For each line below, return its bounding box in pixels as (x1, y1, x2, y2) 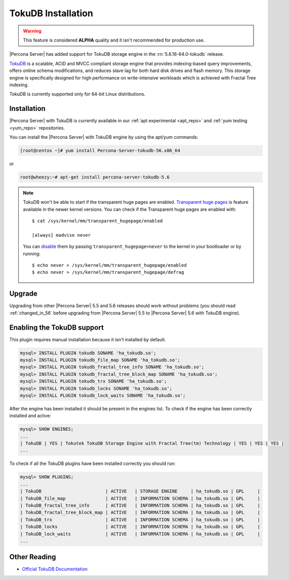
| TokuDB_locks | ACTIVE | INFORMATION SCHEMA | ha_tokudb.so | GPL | (20, 524, 261, 530)
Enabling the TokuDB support (9, 323, 104, 332)
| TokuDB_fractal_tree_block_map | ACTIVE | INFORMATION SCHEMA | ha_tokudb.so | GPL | (20, 510, 261, 516)
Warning (23, 28, 42, 34)
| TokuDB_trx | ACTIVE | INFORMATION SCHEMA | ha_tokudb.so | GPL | (20, 517, 261, 522)
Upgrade (9, 289, 38, 298)
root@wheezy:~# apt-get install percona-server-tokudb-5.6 (20, 174, 170, 180)
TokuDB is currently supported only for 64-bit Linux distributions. (9, 91, 146, 97)
